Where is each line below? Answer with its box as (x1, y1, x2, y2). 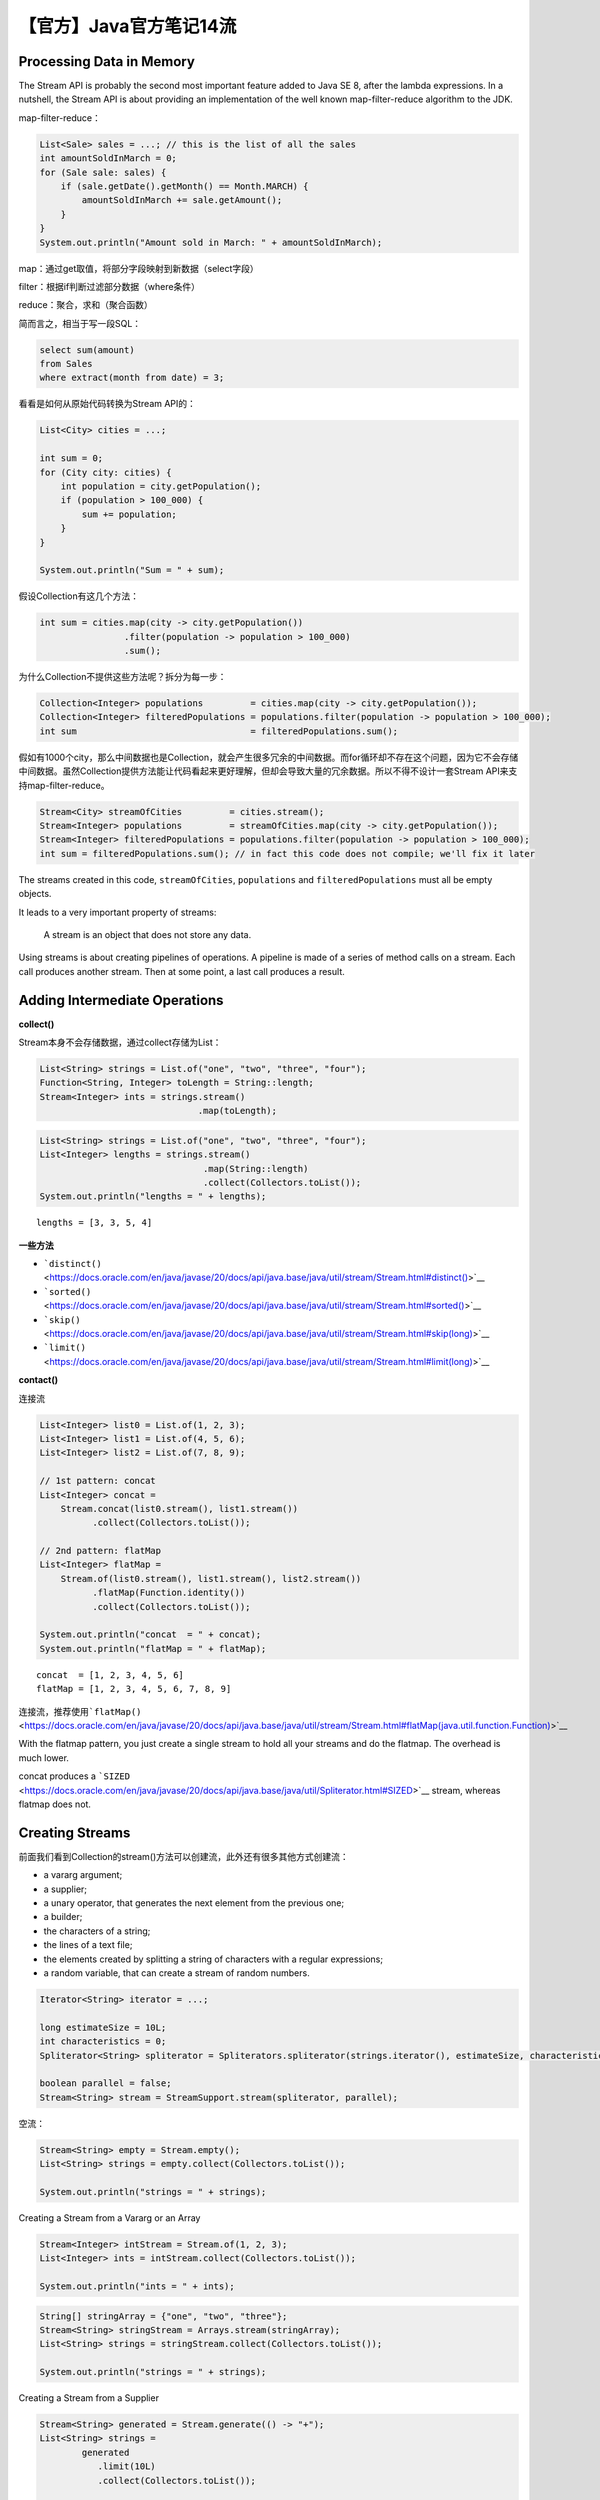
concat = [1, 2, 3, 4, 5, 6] (36, 1669, 185, 1680)
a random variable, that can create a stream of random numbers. (43, 1966, 310, 1979)
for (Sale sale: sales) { (39, 166, 167, 178)
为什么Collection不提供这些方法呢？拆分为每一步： (18, 671, 227, 683)
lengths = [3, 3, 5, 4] (36, 1217, 153, 1229)
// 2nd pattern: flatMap (39, 1545, 162, 1557)
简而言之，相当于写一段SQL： (18, 317, 142, 329)
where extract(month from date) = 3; (39, 372, 225, 384)
